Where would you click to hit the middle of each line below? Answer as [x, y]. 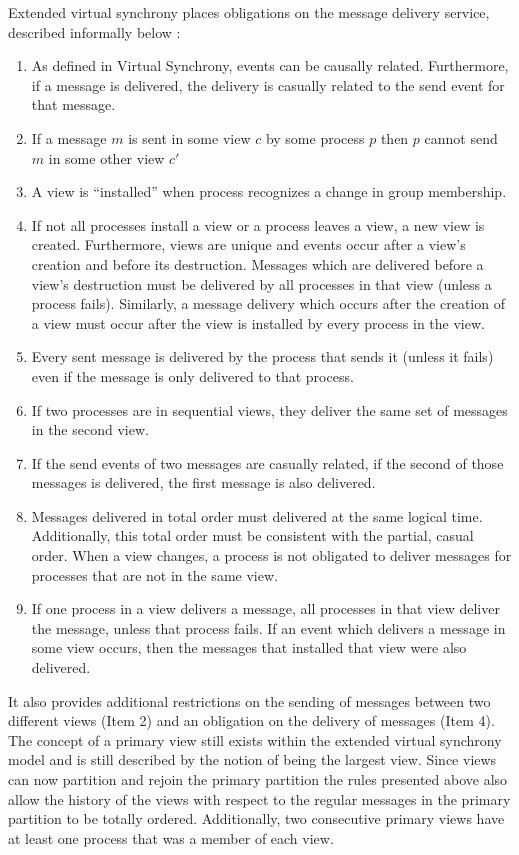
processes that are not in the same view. [154, 574]
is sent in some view [189, 137]
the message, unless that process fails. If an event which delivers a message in [268, 627]
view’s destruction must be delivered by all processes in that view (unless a [261, 283]
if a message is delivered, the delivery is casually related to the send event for [268, 84]
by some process [315, 137]
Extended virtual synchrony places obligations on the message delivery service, [249, 12]
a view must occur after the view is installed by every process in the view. [258, 322]
